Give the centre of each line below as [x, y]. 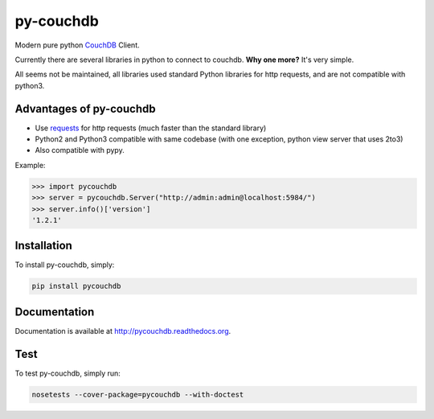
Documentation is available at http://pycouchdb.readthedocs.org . [123, 331]
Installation [43, 246]
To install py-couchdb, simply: [65, 265]
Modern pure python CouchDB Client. [77, 45]
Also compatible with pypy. [80, 150]
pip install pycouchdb [76, 286]
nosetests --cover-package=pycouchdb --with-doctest [138, 394]
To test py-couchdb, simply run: [68, 373]
